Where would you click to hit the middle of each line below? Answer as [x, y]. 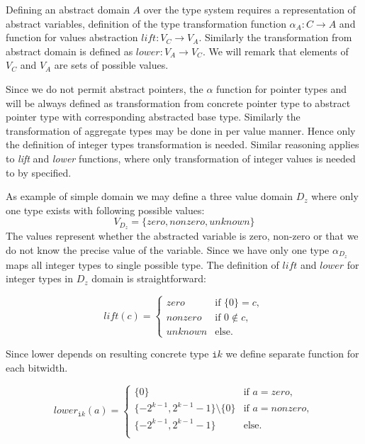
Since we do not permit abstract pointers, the [105, 88]
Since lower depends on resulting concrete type [107, 354]
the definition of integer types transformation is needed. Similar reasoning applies [182, 144]
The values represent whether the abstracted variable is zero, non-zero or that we [182, 236]
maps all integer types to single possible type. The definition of [142, 264]
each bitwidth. [37, 367]
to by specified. [39, 172]
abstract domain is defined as [69, 51]
